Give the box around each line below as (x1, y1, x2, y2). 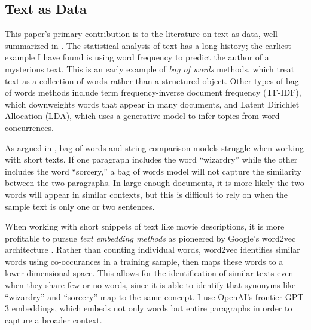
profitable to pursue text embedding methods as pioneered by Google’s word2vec (5, 231, 296, 244)
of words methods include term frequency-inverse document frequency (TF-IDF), (5, 86, 301, 99)
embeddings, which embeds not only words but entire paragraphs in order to (11, 302, 292, 314)
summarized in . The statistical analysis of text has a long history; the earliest (5, 39, 292, 51)
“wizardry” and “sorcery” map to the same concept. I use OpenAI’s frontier (5, 290, 283, 302)
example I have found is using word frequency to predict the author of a (5, 51, 269, 63)
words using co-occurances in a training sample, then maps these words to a (5, 255, 283, 267)
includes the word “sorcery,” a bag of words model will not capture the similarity (5, 164, 301, 177)
